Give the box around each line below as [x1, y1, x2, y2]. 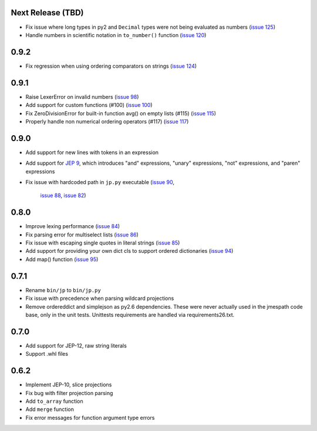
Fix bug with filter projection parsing [25, 389, 113, 396]
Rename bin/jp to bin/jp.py [25, 286, 101, 293]
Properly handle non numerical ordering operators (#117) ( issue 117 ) [25, 118, 189, 125]
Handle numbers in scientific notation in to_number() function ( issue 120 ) [25, 31, 207, 38]
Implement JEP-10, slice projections [25, 381, 112, 388]
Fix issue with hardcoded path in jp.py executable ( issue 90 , [25, 178, 174, 185]
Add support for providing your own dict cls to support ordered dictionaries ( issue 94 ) [25, 248, 234, 255]
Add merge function [25, 406, 75, 413]
